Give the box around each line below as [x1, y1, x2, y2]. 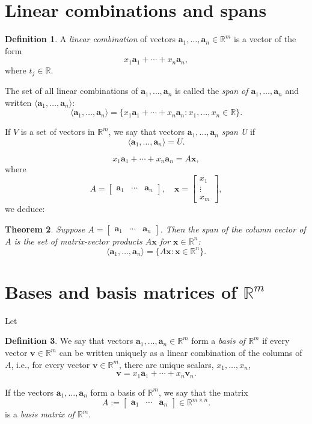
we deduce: [5, 202, 45, 215]
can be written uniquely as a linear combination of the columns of [59, 346, 302, 359]
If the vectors [5, 385, 54, 398]
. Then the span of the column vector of [160, 222, 306, 235]
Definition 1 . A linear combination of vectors [5, 33, 176, 45]
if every [262, 334, 290, 347]
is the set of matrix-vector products [14, 234, 142, 247]
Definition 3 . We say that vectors [5, 334, 133, 347]
